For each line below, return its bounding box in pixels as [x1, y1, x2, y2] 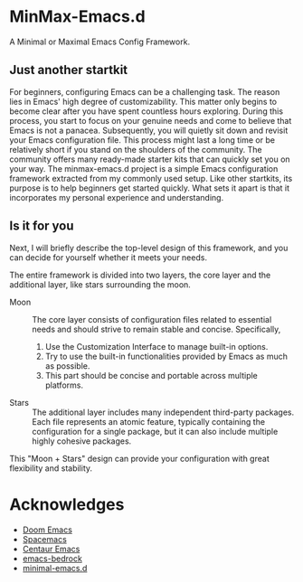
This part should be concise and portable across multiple [44, 370, 258, 380]
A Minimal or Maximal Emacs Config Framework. [9, 36, 191, 47]
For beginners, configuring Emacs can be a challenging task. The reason [9, 86, 280, 97]
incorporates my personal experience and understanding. [9, 192, 224, 202]
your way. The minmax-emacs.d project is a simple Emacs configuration [9, 163, 279, 174]
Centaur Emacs [22, 543, 80, 554]
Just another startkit [9, 62, 128, 78]
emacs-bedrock [22, 553, 83, 564]
